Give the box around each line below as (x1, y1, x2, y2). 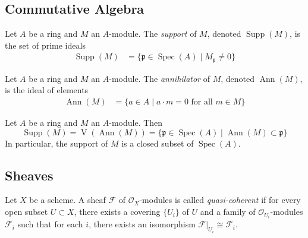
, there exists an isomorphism (89, 218, 196, 230)
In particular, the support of (5, 137, 108, 149)
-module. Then (109, 116, 163, 129)
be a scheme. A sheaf (29, 193, 106, 206)
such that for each (17, 218, 83, 230)
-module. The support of (109, 27, 197, 40)
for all (191, 98, 213, 107)
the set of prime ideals (5, 39, 86, 51)
